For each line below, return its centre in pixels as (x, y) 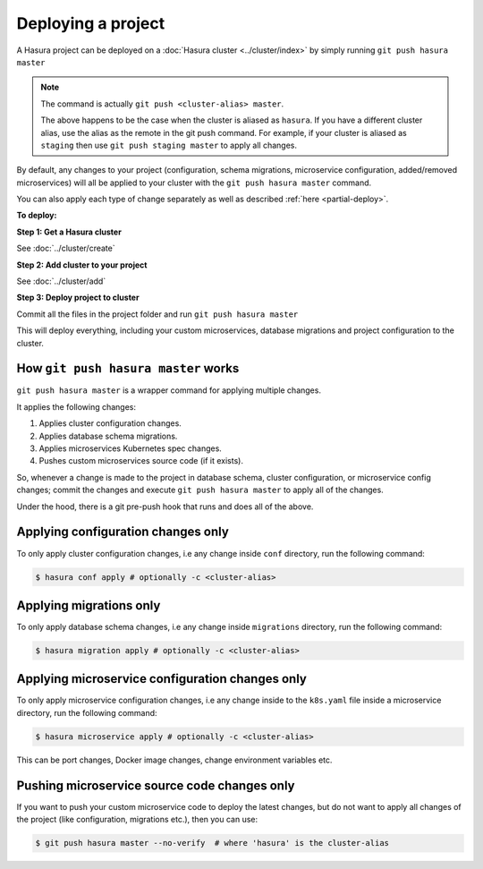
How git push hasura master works (128, 368)
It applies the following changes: (76, 406)
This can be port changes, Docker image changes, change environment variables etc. (174, 760)
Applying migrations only (89, 605)
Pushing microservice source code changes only (156, 785)
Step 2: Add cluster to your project (82, 265)
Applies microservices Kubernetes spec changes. (131, 448)
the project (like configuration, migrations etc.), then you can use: (137, 820)
